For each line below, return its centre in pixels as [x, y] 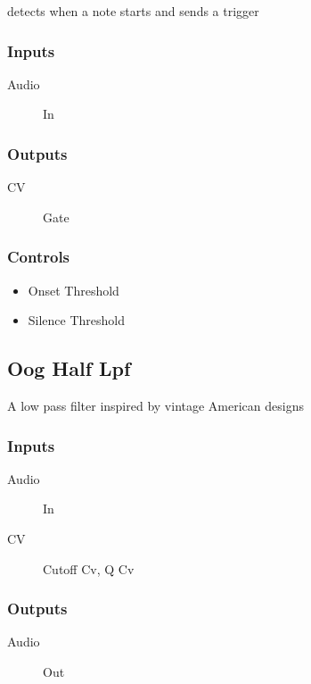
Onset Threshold [74, 290]
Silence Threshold [77, 320]
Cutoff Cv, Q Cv [89, 568]
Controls [39, 257]
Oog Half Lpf [69, 368]
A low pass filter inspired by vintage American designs [155, 406]
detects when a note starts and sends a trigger [133, 11]
